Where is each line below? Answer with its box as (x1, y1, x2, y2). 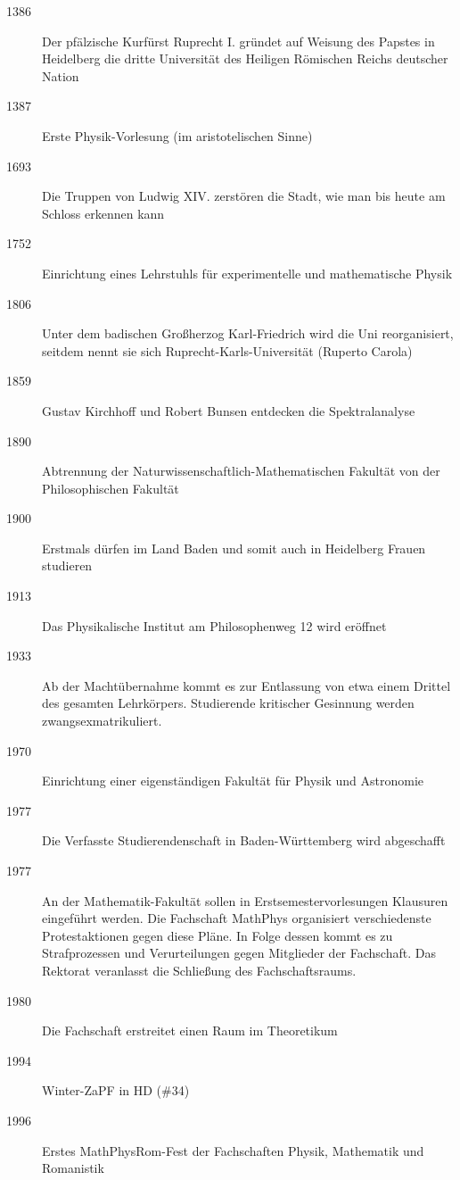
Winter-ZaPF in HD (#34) (42, 1081, 190, 1100)
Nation (42, 66, 79, 85)
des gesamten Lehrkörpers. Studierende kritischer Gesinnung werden (42, 694, 415, 712)
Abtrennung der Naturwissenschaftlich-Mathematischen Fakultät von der (42, 461, 440, 480)
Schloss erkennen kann (42, 204, 165, 222)
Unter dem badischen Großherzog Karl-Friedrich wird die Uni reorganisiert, (42, 324, 454, 343)
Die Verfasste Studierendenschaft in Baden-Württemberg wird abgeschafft (42, 831, 446, 850)
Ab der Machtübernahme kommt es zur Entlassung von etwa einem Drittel (42, 676, 451, 694)
